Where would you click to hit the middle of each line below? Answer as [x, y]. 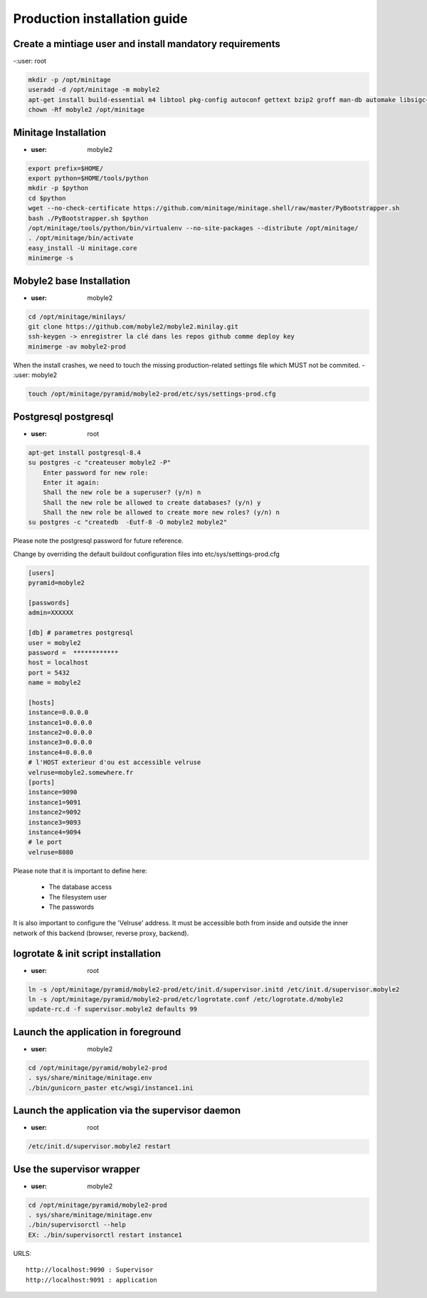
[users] [41, 573]
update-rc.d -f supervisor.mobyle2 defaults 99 [112, 1009]
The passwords [72, 907]
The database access [80, 887]
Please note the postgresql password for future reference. [99, 541]
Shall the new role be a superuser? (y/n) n [122, 493]
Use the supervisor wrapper [77, 1169]
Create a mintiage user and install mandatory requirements [147, 44]
